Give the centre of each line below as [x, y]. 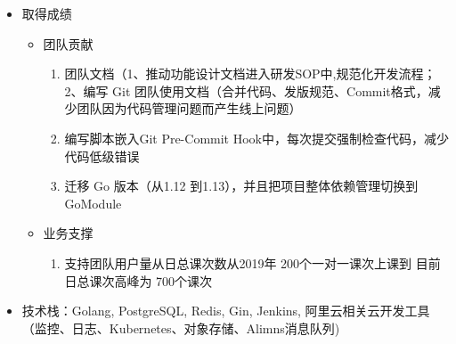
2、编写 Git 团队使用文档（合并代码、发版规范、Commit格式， [246, 90]
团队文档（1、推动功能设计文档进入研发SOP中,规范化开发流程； [250, 74]
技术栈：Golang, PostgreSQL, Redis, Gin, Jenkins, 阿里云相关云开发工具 [226, 311]
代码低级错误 [102, 156]
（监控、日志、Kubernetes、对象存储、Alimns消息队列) [181, 328]
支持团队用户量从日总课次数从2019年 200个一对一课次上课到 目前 [252, 262]
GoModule [93, 203]
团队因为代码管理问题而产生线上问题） [189, 108]
